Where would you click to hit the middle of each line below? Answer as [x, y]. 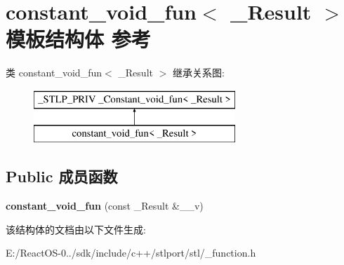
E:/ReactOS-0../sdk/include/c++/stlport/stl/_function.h [131, 253]
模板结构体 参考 [78, 39]
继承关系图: [198, 73]
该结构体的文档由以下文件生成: [76, 229]
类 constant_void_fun [54, 73]
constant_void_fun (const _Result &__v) [105, 206]
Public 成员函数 [62, 176]
